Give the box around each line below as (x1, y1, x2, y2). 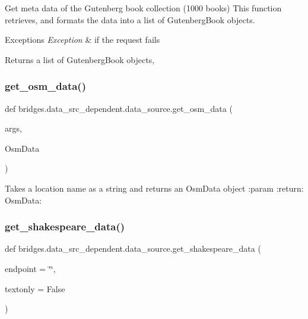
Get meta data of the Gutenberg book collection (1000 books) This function (5, 2, 282, 14)
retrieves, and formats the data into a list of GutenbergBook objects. (5, 13, 255, 26)
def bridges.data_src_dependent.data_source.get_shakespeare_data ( (5, 242, 261, 255)
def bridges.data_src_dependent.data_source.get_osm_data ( (5, 102, 233, 114)
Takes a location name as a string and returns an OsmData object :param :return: (5, 182, 304, 194)
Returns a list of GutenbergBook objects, (5, 53, 155, 65)
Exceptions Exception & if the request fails (5, 33, 160, 46)
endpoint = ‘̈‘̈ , (5, 262, 56, 274)
